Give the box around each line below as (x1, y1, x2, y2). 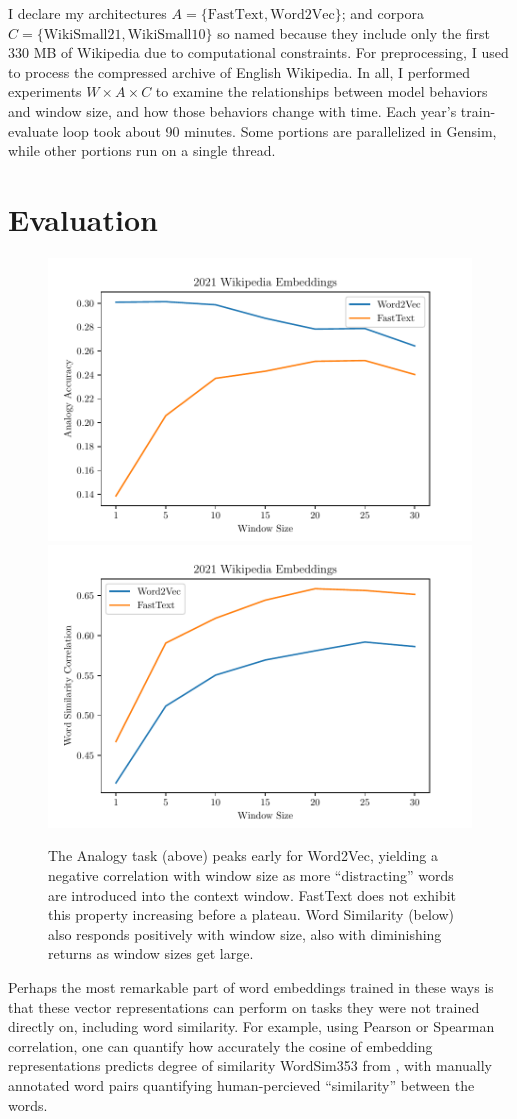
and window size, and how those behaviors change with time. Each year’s (8, 100, 457, 121)
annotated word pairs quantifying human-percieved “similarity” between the (8, 1074, 475, 1095)
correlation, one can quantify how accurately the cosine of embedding (8, 1035, 433, 1056)
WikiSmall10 (127, 27, 206, 42)
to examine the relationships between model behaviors (155, 81, 488, 102)
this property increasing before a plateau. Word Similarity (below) (48, 904, 455, 925)
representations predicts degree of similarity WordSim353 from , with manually (8, 1055, 493, 1076)
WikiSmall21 (43, 27, 122, 42)
